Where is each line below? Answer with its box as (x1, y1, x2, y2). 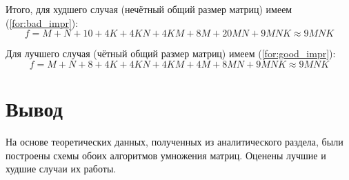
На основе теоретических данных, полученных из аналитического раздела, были (6, 134, 343, 148)
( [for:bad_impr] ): (6, 15, 79, 30)
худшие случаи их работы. (6, 161, 117, 176)
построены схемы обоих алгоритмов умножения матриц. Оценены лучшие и (6, 148, 326, 162)
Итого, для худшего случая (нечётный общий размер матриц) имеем (6, 2, 292, 16)
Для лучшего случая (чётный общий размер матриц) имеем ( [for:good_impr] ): (6, 46, 336, 61)
